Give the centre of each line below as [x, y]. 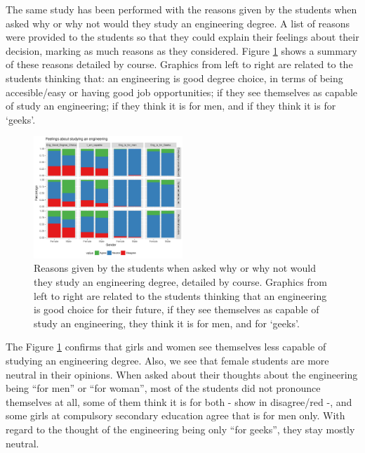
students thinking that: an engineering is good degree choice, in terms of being [174, 78]
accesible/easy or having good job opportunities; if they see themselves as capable [182, 92]
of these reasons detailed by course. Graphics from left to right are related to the [179, 64]
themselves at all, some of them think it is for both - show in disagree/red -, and [179, 401]
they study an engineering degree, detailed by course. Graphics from [180, 282]
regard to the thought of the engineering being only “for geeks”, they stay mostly [180, 429]
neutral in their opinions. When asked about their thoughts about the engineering [182, 374]
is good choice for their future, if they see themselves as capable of [177, 309]
